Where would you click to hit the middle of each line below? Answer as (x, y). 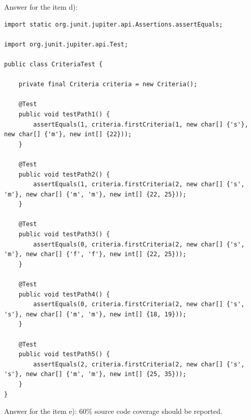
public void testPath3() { (64, 234)
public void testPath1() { (64, 114)
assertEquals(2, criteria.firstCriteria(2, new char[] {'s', (139, 364)
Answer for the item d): (41, 7)
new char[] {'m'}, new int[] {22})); (68, 134)
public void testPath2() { (64, 174)
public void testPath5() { (64, 354)
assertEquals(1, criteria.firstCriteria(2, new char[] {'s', (139, 184)
